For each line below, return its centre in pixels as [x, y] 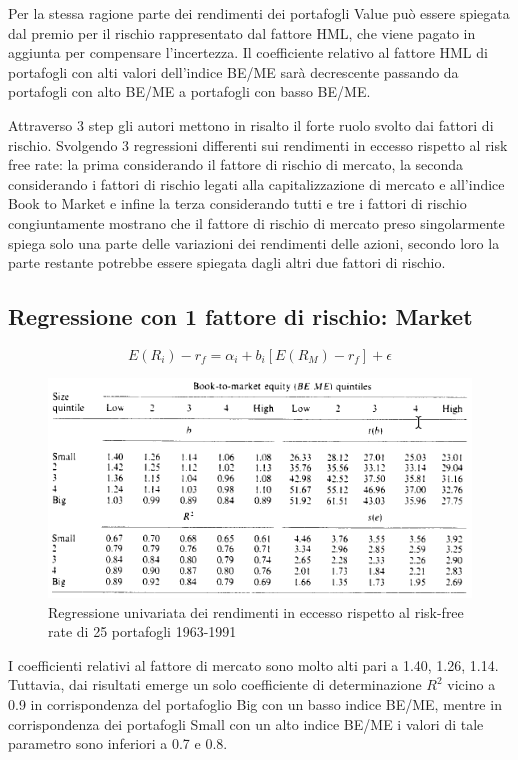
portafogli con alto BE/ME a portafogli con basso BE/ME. [189, 91]
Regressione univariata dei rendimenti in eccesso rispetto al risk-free [256, 611]
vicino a [471, 684]
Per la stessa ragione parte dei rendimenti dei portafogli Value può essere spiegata [259, 13]
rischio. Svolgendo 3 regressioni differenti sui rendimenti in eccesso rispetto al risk [258, 144]
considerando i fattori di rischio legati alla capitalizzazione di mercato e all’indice [256, 183]
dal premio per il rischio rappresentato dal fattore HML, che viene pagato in [242, 32]
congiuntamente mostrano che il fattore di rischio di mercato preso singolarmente [256, 222]
